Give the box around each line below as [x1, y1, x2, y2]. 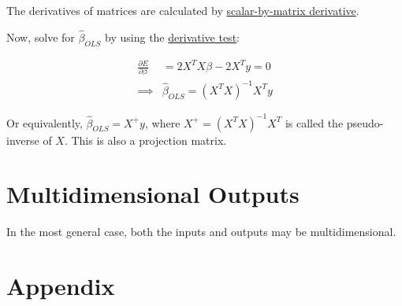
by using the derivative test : [105, 28, 240, 45]
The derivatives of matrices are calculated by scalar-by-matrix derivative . [6, 2, 359, 18]
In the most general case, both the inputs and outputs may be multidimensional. [6, 223, 396, 240]
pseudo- [346, 114, 384, 131]
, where [144, 114, 181, 131]
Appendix [6, 270, 115, 301]
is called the [285, 114, 344, 131]
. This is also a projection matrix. [64, 131, 227, 148]
